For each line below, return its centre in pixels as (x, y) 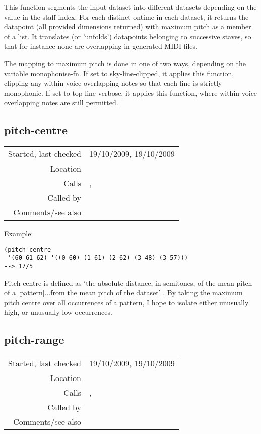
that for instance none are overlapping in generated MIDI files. (101, 46)
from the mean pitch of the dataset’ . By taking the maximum (147, 292)
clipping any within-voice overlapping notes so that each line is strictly (113, 83)
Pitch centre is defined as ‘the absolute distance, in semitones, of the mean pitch (128, 282)
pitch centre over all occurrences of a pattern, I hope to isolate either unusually (126, 302)
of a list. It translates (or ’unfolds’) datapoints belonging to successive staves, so (128, 36)
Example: (19, 233)
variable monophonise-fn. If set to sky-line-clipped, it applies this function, (119, 73)
